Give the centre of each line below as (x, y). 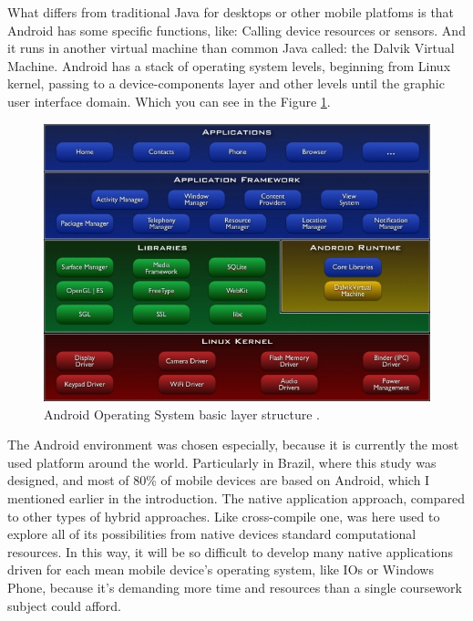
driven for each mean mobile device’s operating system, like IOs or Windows (221, 569)
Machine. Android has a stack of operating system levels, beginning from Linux (229, 65)
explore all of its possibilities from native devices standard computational (212, 534)
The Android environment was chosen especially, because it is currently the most (233, 445)
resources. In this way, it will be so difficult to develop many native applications (230, 551)
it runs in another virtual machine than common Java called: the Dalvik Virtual (231, 48)
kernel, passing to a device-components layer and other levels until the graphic (226, 83)
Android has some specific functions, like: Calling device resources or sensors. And (236, 30)
